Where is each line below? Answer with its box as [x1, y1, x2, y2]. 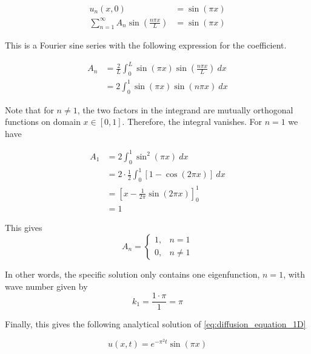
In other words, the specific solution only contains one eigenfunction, [5, 268, 260, 280]
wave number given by [5, 279, 88, 292]
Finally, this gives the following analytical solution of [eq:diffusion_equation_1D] [5, 318, 306, 330]
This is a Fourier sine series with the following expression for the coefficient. [5, 39, 287, 52]
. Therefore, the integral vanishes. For [122, 115, 262, 128]
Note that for [5, 103, 54, 116]
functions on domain [5, 115, 81, 128]
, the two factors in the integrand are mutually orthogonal [77, 103, 293, 116]
